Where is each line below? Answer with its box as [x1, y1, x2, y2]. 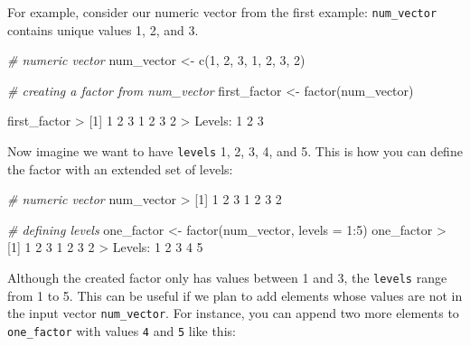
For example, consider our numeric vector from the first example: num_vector [7, 3, 437, 21]
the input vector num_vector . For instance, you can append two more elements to [7, 304, 459, 323]
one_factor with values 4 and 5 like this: [7, 321, 236, 340]
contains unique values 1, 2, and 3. [7, 20, 199, 39]
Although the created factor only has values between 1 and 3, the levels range [7, 268, 447, 287]
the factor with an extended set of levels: [7, 159, 233, 178]
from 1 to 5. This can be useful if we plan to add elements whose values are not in [7, 285, 463, 304]
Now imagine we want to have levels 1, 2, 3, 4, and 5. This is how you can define [7, 142, 463, 161]
